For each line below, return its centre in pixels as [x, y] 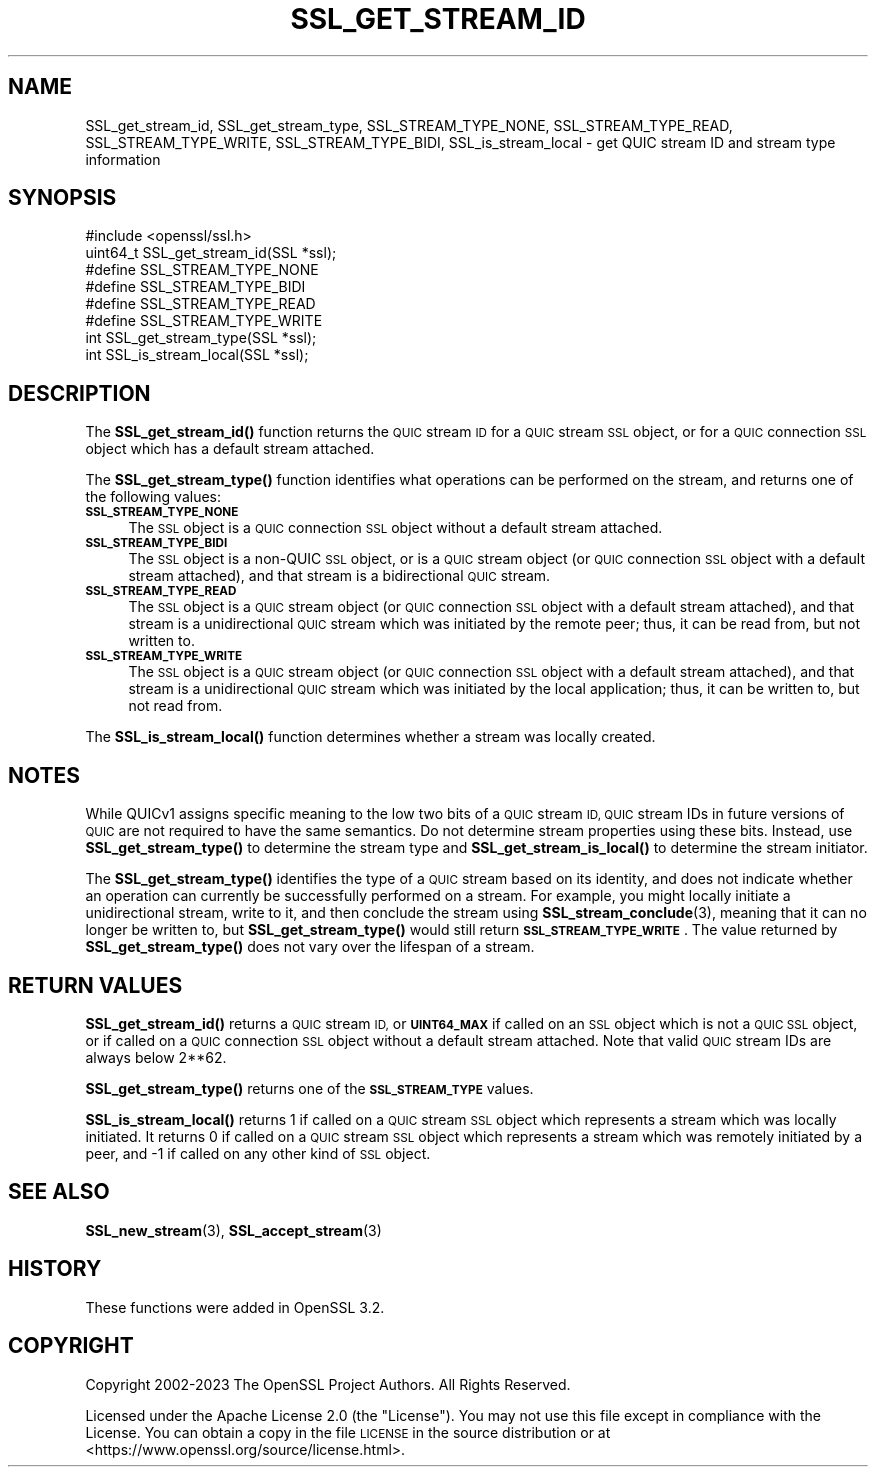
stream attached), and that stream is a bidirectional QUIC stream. [339, 576]
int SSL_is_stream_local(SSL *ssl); [197, 355]
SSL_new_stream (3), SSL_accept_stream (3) [233, 1230]
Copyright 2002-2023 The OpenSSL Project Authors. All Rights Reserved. [328, 1384]
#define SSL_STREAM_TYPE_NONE [202, 270]
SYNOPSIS [62, 198]
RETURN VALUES [95, 985]
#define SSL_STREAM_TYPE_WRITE [204, 321]
